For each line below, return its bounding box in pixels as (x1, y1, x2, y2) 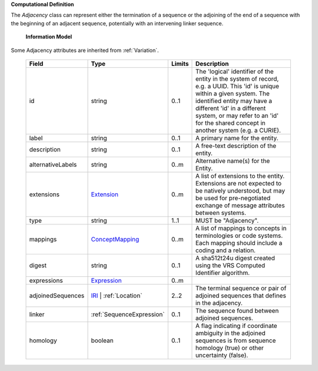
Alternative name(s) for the (195, 157, 270, 165)
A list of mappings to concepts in (195, 224, 287, 232)
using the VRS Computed (195, 261, 266, 269)
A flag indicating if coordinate (195, 322, 277, 330)
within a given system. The (195, 89, 270, 97)
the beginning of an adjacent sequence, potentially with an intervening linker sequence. (11, 19, 224, 26)
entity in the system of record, (195, 74, 279, 82)
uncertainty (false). (195, 351, 249, 359)
